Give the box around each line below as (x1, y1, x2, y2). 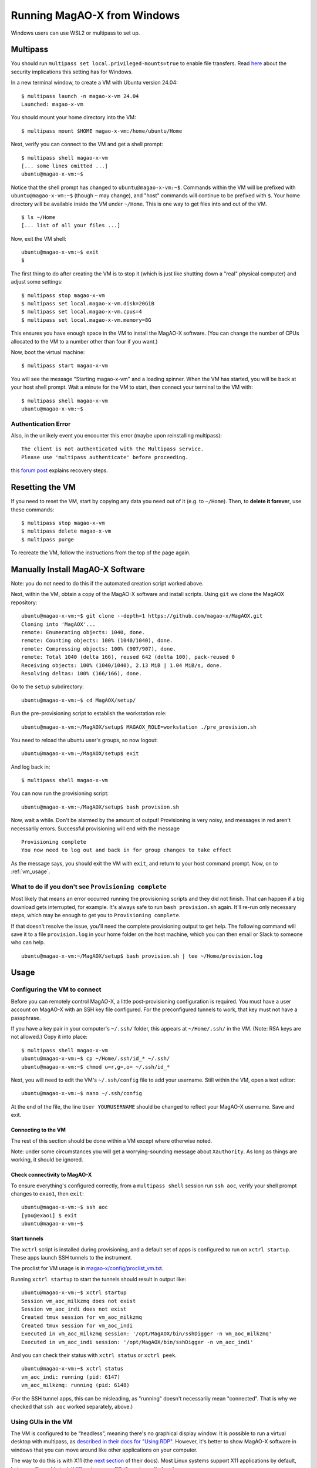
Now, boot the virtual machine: (11, 349, 85, 355)
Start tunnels (11, 1235, 44, 1242)
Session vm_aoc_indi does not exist (21, 1305, 127, 1312)
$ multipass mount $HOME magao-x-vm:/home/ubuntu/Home (21, 127, 183, 134)
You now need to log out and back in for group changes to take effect (21, 847, 232, 854)
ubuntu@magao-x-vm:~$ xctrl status (21, 1365, 124, 1372)
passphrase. (11, 1014, 41, 1021)
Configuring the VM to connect (11, 985, 102, 994)
